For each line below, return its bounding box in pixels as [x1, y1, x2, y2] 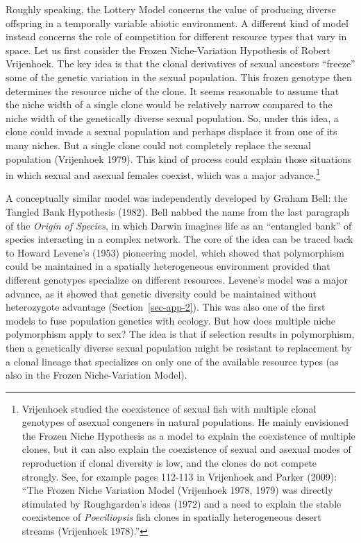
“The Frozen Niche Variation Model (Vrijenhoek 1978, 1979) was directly [22, 483, 333, 497]
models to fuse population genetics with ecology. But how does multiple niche [6, 313, 335, 327]
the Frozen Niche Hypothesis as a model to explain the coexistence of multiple [22, 428, 355, 442]
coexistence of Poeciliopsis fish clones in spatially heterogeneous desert [22, 510, 321, 524]
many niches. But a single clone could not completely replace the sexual [6, 137, 311, 152]
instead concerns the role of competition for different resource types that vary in [6, 29, 347, 44]
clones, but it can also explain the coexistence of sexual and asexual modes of [22, 442, 351, 456]
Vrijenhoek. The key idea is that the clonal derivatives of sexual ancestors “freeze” [6, 56, 355, 71]
